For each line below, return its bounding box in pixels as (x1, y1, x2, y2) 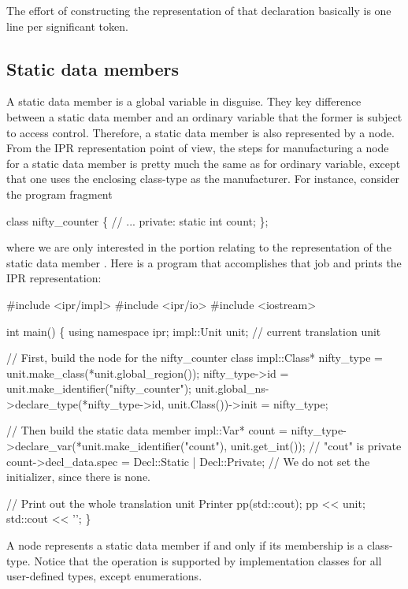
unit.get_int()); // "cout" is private (230, 438, 402, 454)
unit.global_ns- (195, 380, 269, 397)
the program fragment (6, 185, 113, 202)
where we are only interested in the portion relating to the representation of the (6, 239, 391, 255)
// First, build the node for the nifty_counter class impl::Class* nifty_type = (6, 349, 383, 366)
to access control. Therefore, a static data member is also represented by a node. (6, 124, 395, 140)
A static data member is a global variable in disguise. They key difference (6, 93, 362, 110)
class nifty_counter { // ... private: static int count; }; (6, 212, 269, 229)
